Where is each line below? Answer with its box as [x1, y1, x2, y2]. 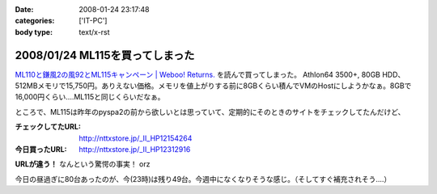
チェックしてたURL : [15, 122, 81, 132]
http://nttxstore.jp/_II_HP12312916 [78, 145, 191, 154]
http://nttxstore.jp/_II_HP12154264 [78, 133, 193, 143]
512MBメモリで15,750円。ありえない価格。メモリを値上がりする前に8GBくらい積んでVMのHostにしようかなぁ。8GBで [15, 81, 412, 91]
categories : [15, 16, 55, 26]
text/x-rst [78, 27, 110, 36]
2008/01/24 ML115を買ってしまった [15, 48, 195, 62]
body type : [15, 27, 53, 36]
